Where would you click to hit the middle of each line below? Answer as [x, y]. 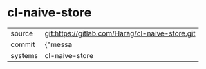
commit [23, 44]
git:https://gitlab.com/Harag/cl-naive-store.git [120, 33]
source [22, 33]
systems [24, 55]
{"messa [58, 44]
